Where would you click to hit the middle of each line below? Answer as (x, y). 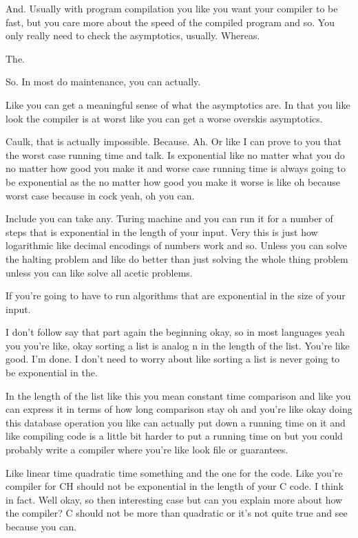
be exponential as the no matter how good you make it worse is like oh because (173, 181)
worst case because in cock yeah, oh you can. (100, 195)
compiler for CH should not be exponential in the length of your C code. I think (175, 486)
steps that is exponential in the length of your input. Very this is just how (162, 232)
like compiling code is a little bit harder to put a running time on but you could (174, 436)
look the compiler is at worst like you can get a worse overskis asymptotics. (164, 118)
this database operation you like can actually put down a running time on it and (176, 422)
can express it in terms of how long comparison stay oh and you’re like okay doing (179, 409)
